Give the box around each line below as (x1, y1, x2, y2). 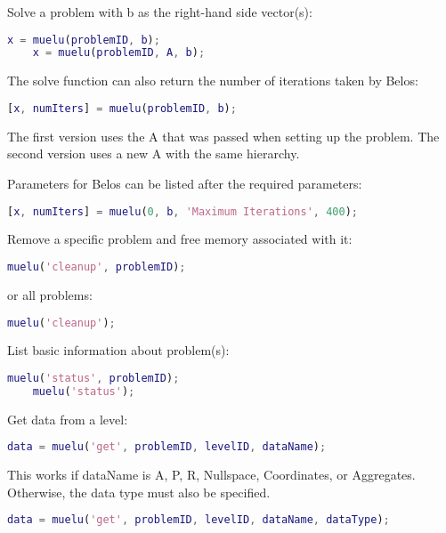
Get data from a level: (7, 409, 128, 428)
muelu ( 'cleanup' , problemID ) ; (7, 261, 186, 274)
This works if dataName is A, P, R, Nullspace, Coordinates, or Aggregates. (7, 465, 416, 484)
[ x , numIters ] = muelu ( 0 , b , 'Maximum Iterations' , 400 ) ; (7, 205, 358, 218)
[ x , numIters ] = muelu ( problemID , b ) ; (7, 101, 237, 115)
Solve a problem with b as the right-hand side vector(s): (7, 3, 312, 20)
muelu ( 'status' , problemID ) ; (7, 372, 180, 384)
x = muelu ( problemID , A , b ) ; (32, 46, 206, 60)
